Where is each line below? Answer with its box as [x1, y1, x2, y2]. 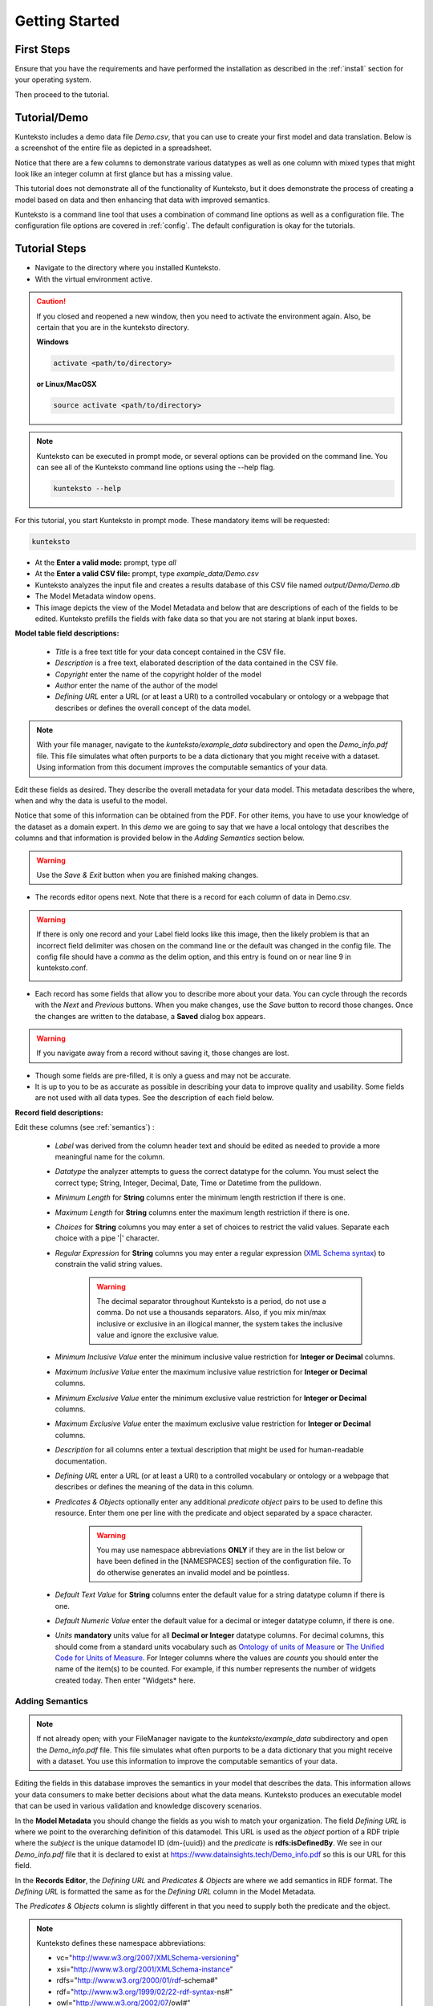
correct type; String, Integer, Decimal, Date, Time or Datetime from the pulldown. [55, 1178, 322, 1188]
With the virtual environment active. [34, 274, 152, 284]
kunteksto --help [53, 484, 122, 493]
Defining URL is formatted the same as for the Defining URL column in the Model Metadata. [14, 1886, 316, 1896]
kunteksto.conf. [36, 963, 88, 973]
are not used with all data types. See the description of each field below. [34, 1093, 274, 1102]
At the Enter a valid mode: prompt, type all [34, 558, 176, 567]
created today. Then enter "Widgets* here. [55, 1675, 196, 1685]
